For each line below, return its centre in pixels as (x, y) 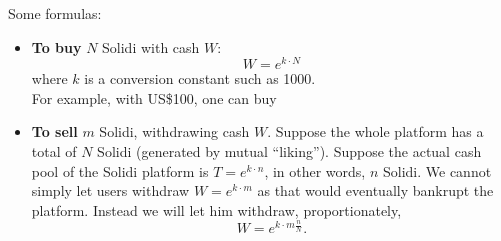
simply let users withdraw (110, 190)
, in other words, (315, 170)
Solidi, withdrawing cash (174, 131)
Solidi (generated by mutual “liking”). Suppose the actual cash (289, 151)
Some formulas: (55, 13)
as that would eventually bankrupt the (375, 190)
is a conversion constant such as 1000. (200, 78)
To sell (54, 131)
